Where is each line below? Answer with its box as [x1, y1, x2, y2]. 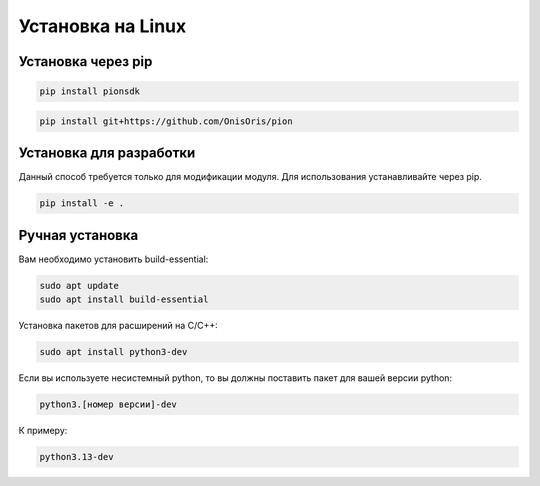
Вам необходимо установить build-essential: [18, 253, 209, 265]
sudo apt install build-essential [39, 294, 209, 305]
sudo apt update [39, 280, 120, 291]
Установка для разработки [18, 145, 196, 162]
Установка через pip [18, 53, 153, 70]
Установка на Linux [18, 15, 187, 37]
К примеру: [18, 425, 68, 437]
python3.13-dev [39, 451, 114, 462]
